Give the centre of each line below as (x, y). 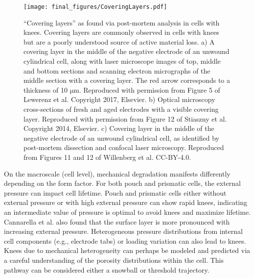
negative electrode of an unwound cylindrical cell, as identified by (121, 138)
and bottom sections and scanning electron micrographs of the (117, 70)
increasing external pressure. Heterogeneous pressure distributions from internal (123, 231)
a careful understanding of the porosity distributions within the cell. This (114, 260)
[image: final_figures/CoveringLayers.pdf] (95, 7)
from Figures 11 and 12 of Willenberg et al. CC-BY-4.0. (107, 157)
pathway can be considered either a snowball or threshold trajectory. (107, 269)
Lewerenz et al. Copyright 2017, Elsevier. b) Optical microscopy (119, 99)
